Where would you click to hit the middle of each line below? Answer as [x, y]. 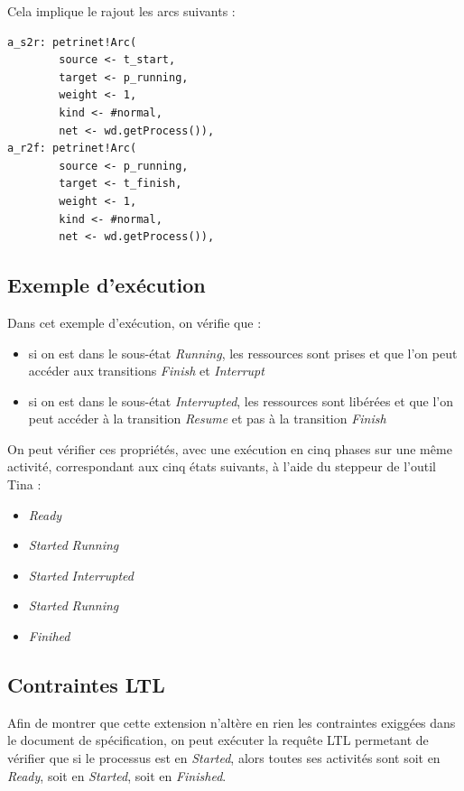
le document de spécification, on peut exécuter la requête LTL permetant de [218, 740]
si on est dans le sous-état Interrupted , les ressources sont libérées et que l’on [241, 400]
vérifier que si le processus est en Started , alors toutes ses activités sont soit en [224, 758]
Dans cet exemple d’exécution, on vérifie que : [135, 322]
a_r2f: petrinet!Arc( [72, 149]
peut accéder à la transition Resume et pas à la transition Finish [207, 419]
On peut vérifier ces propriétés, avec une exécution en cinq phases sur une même [230, 448]
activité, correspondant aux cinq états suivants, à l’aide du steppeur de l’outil [222, 466]
